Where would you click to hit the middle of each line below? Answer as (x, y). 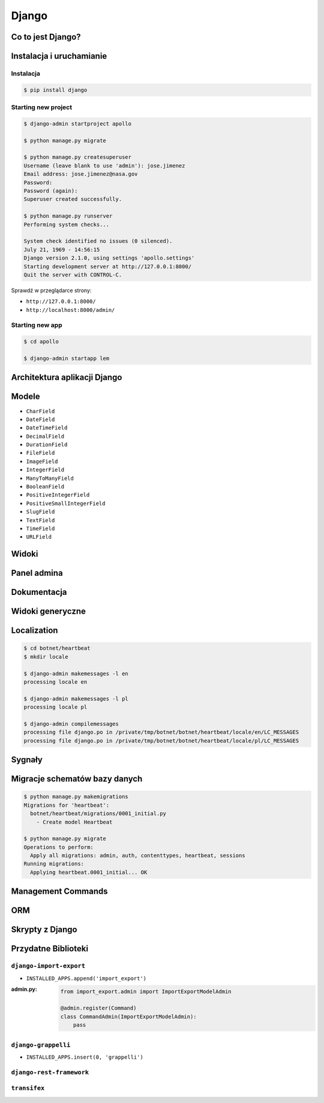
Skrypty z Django (44, 930)
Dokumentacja (39, 592)
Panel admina (37, 573)
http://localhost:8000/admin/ (70, 310)
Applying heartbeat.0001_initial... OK (89, 872)
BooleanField (45, 487)
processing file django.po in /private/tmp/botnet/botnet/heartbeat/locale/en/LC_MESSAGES (161, 732)
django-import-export (48, 966)
